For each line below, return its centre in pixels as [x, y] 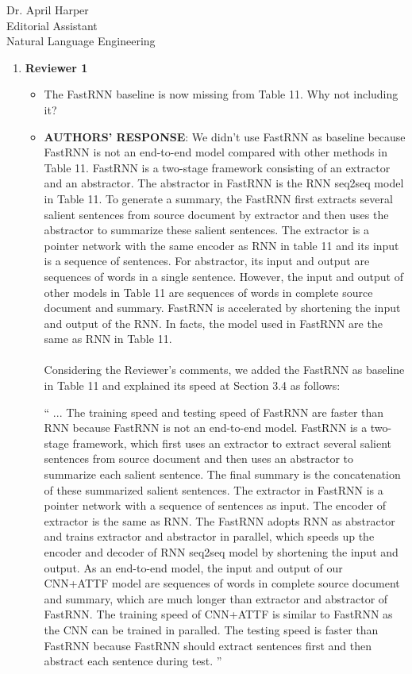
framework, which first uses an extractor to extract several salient [232, 443]
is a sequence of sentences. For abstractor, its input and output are [207, 261]
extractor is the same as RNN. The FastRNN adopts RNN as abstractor [219, 520]
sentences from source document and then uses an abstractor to [199, 458]
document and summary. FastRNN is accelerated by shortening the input [222, 308]
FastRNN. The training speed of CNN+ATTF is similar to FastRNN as [218, 614]
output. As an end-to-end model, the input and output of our [193, 567]
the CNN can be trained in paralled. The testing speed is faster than [211, 629]
